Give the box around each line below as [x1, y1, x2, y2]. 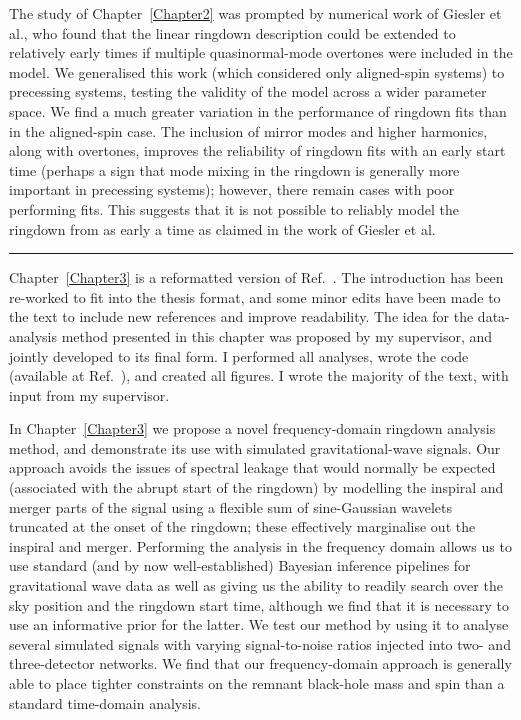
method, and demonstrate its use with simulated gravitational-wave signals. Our [9, 437, 501, 458]
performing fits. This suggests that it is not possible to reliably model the [9, 198, 459, 219]
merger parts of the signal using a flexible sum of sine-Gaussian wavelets [9, 496, 452, 517]
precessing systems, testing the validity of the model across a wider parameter [9, 81, 487, 102]
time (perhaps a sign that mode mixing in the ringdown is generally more [9, 159, 460, 180]
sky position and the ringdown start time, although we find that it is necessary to [9, 594, 509, 615]
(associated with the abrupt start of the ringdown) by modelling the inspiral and [9, 477, 504, 498]
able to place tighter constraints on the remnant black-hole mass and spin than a [9, 673, 505, 693]
